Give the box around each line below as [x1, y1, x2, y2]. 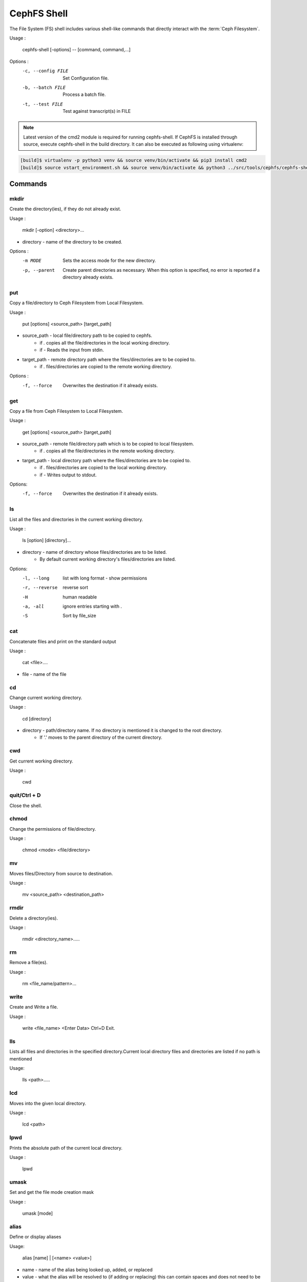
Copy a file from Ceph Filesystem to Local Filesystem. [9, 408, 123, 414]
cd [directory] [22, 715, 51, 722]
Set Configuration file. [62, 75, 109, 81]
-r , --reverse [22, 585, 58, 591]
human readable [62, 594, 97, 600]
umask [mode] [22, 1210, 53, 1216]
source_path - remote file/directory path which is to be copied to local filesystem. [22, 441, 194, 447]
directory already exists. [62, 274, 114, 281]
